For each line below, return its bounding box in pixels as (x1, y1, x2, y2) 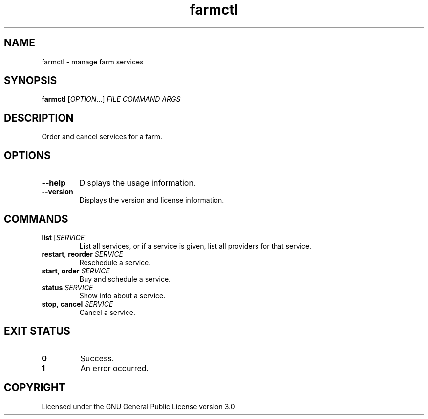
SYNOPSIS (4, 74, 57, 87)
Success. (80, 353, 114, 363)
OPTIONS (4, 149, 51, 162)
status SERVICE (42, 283, 93, 292)
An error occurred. (80, 363, 149, 373)
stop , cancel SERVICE (42, 299, 113, 308)
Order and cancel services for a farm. (42, 132, 163, 141)
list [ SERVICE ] (42, 233, 87, 242)
